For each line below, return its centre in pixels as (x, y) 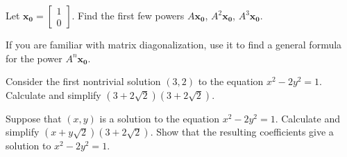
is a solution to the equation (159, 118)
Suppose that (34, 118)
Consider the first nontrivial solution (83, 81)
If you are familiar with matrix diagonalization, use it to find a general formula (174, 44)
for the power (34, 58)
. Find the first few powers (128, 15)
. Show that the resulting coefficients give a (242, 132)
